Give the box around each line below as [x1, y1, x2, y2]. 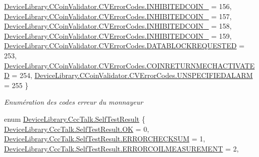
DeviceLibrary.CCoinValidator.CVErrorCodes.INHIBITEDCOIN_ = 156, [4, 1, 232, 11]
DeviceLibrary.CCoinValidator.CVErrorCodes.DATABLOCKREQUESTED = [4, 40, 245, 51]
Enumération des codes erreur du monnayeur [4, 97, 143, 107]
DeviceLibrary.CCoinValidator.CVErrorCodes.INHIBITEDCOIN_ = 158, [4, 21, 232, 31]
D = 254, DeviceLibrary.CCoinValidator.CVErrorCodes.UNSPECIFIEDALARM [4, 70, 253, 81]
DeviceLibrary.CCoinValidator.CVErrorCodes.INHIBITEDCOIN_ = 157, [4, 11, 232, 21]
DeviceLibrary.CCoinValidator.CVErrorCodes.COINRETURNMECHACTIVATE [4, 60, 255, 70]
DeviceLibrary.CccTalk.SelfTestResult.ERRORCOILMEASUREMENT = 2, [4, 143, 239, 153]
